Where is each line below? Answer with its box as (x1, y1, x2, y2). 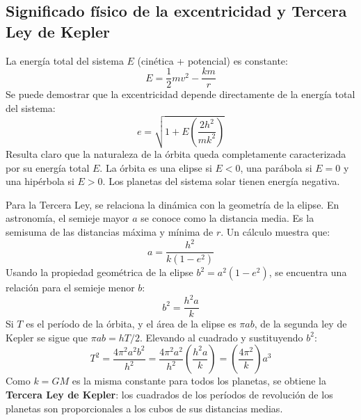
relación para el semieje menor (6, 280, 135, 295)
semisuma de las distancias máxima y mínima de (6, 225, 214, 239)
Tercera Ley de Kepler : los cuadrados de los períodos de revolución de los (6, 387, 333, 402)
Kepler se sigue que (6, 330, 88, 344)
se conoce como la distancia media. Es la (141, 211, 314, 225)
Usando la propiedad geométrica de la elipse (6, 265, 193, 280)
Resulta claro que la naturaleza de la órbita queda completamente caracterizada (6, 147, 346, 161)
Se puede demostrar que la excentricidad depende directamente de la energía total (6, 87, 355, 102)
